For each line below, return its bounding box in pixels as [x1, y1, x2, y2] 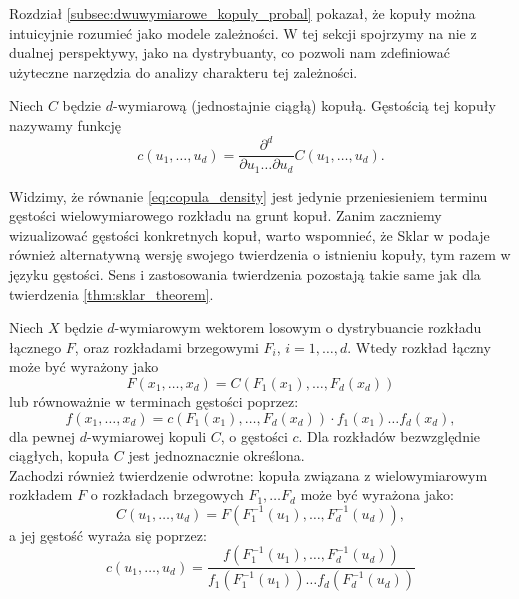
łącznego [9, 336, 62, 357]
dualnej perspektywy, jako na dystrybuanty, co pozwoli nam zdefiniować [9, 42, 450, 63]
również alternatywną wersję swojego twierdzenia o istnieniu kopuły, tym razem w [9, 244, 511, 265]
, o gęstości [220, 425, 288, 446]
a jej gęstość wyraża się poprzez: [9, 524, 207, 545]
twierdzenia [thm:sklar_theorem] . [9, 283, 214, 304]
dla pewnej [9, 425, 76, 446]
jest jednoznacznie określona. [128, 445, 305, 466]
